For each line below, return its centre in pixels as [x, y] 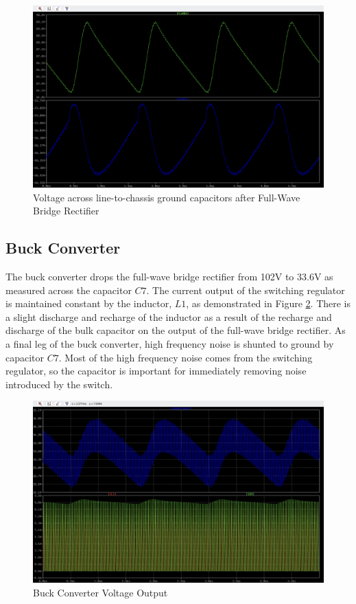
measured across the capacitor [69, 290]
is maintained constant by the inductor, [89, 303]
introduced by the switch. [59, 384]
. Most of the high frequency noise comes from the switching [186, 357]
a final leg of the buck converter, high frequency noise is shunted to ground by [170, 343]
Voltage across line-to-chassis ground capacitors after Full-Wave [167, 197]
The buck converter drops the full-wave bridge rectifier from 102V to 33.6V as [169, 276]
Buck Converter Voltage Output [100, 592]
